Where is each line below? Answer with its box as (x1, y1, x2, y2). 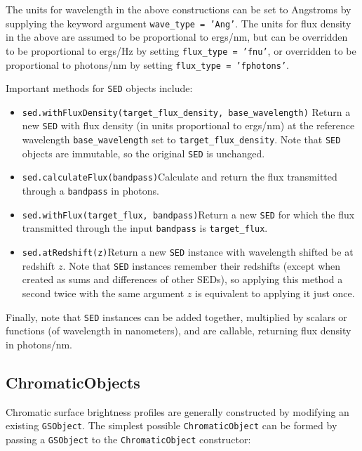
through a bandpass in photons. (22, 183, 159, 198)
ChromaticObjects (6, 371, 140, 393)
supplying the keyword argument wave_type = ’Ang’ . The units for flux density (6, 15, 351, 30)
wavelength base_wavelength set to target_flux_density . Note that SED (22, 132, 341, 147)
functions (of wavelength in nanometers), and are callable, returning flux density (6, 323, 351, 338)
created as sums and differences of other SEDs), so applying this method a (22, 272, 343, 287)
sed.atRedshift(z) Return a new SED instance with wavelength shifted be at (22, 244, 354, 259)
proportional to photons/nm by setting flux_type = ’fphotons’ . (6, 57, 289, 72)
